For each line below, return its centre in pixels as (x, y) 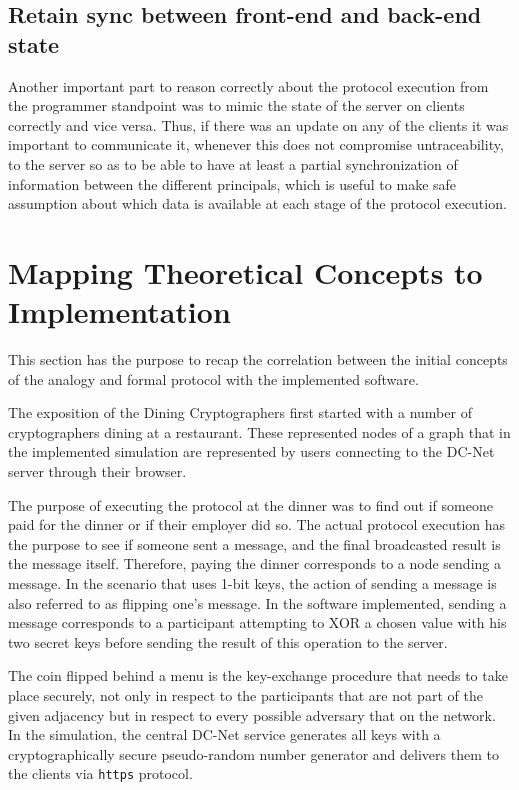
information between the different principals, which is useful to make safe (232, 183)
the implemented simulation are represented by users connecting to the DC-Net (251, 451)
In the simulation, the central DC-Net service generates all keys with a (224, 734)
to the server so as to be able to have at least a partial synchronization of (233, 163)
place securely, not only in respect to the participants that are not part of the (245, 694)
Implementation (119, 311)
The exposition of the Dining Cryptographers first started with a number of (240, 412)
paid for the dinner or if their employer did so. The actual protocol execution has (257, 524)
